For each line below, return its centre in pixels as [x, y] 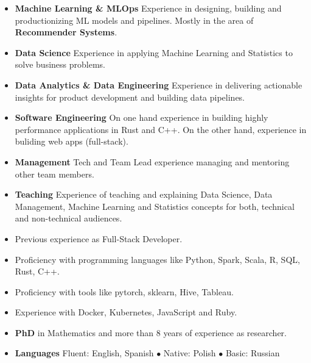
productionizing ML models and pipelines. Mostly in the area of [134, 20]
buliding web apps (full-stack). [72, 141]
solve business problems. [60, 64]
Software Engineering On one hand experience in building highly [142, 117]
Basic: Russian [253, 353]
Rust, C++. [37, 271]
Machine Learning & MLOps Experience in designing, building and [148, 8]
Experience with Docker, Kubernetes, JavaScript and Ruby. [126, 312]
